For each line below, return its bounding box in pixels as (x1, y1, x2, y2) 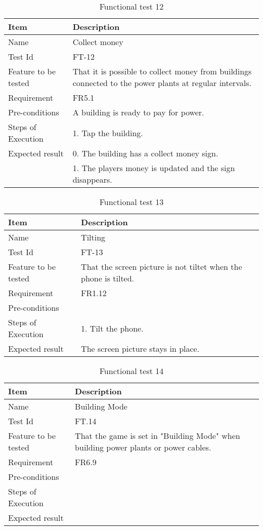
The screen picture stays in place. (81, 343, 200, 354)
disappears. (72, 174, 112, 185)
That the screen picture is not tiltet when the (81, 261, 242, 272)
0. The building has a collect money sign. (72, 147, 218, 159)
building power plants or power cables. (75, 441, 211, 453)
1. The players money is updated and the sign (72, 162, 235, 174)
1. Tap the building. (72, 127, 143, 139)
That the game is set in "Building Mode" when (75, 430, 240, 441)
